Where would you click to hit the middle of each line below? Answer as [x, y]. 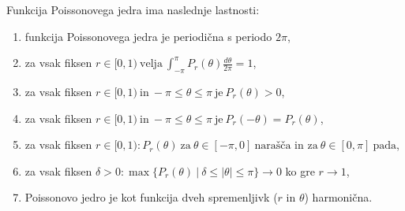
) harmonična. [338, 197]
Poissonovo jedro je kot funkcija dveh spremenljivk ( [151, 197]
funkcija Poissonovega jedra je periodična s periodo [148, 36]
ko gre [300, 170]
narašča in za [286, 146]
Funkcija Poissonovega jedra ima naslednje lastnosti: [133, 9]
